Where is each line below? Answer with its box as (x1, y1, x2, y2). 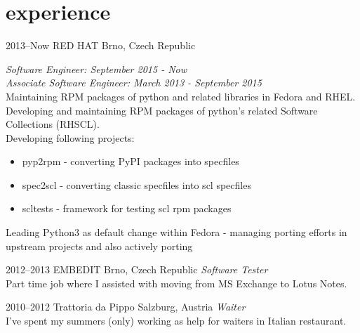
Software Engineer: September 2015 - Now (6, 61, 187, 76)
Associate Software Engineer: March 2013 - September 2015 (6, 75, 262, 90)
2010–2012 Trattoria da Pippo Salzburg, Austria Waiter (6, 299, 246, 314)
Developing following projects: (6, 130, 135, 145)
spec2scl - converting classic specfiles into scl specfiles (22, 177, 251, 192)
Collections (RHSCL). (6, 117, 100, 131)
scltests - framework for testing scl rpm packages (22, 201, 232, 216)
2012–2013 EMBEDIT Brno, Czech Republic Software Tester (6, 262, 268, 277)
